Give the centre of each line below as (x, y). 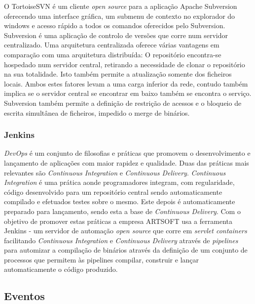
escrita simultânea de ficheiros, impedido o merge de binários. (97, 112)
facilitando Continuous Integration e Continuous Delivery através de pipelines (121, 240)
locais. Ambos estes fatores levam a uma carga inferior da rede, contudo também (126, 83)
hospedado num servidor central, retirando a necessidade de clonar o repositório (125, 64)
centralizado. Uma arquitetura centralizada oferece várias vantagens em (112, 45)
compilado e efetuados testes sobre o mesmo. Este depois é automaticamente (120, 201)
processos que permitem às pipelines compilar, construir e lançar (102, 259)
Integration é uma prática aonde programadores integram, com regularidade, (119, 182)
